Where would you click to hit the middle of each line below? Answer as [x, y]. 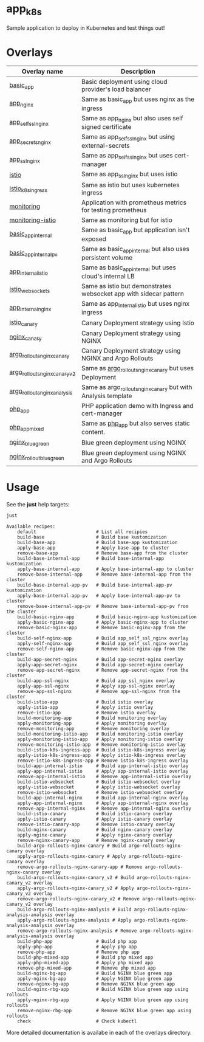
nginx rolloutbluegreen [37, 457]
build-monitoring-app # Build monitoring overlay [92, 718]
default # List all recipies [83, 532]
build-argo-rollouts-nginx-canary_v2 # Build [76, 877]
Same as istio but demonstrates [127, 286]
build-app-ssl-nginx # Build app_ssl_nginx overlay [96, 681]
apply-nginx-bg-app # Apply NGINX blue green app [95, 978]
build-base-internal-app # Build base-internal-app [91, 558]
